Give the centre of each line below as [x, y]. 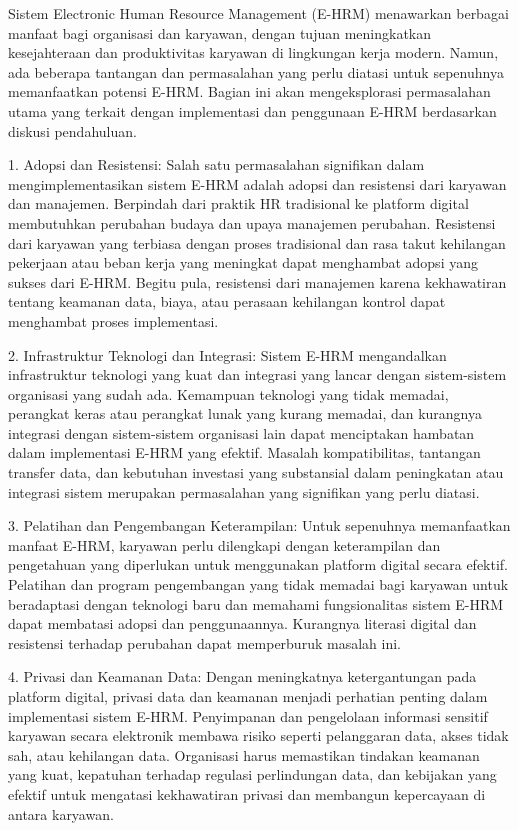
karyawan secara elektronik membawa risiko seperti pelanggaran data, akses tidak [258, 735]
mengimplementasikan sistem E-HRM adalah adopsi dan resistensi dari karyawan [257, 183]
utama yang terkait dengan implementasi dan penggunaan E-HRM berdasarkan [252, 110]
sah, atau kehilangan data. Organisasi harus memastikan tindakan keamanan [244, 754]
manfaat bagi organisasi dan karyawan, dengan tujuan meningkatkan [220, 32]
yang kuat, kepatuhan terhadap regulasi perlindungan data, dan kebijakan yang [252, 774]
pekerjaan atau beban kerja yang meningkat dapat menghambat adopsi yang [243, 262]
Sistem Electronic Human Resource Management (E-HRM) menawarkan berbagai [258, 13]
